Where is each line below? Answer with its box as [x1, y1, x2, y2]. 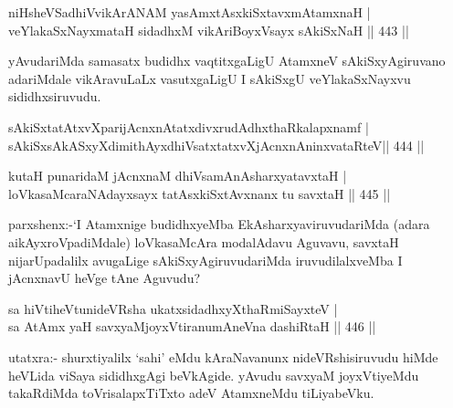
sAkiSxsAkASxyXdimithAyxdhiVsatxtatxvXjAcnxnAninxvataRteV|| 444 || [8, 135, 425, 154]
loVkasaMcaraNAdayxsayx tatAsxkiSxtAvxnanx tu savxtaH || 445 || [8, 183, 391, 203]
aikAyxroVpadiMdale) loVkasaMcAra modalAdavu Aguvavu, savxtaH [8, 232, 399, 251]
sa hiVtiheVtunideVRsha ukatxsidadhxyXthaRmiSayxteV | [8, 298, 338, 318]
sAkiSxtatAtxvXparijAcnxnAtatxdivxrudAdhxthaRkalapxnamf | [8, 117, 369, 136]
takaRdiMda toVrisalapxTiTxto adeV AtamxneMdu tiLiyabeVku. [8, 383, 374, 403]
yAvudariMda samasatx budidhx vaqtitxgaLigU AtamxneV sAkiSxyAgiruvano [8, 51, 446, 70]
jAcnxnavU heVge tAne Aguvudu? [8, 268, 201, 288]
